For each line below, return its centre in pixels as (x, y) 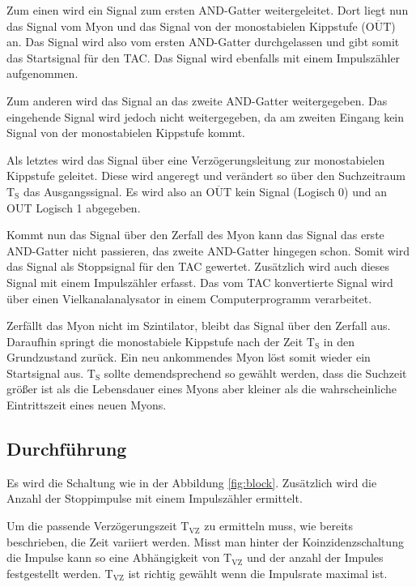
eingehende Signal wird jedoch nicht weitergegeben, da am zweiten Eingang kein (206, 116)
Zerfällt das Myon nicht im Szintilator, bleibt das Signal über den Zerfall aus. (199, 326)
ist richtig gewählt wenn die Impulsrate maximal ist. (258, 573)
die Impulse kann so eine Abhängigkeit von (113, 557)
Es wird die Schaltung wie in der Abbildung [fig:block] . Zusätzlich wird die (192, 482)
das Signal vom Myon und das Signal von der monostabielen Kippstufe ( (186, 26)
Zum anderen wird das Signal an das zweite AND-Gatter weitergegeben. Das (197, 100)
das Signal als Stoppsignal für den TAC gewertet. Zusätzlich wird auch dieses (198, 266)
